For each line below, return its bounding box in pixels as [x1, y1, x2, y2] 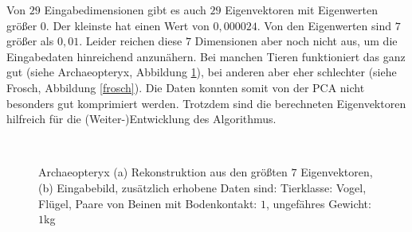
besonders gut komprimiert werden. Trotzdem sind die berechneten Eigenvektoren [6, 95, 406, 111]
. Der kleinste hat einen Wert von [45, 17, 210, 33]
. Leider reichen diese [79, 33, 182, 49]
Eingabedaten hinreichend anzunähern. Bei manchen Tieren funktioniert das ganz [6, 48, 406, 64]
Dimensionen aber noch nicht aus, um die [194, 33, 398, 49]
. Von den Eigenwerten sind [257, 17, 391, 33]
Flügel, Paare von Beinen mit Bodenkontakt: [38, 195, 257, 211]
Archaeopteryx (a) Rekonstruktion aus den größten [38, 164, 288, 180]
